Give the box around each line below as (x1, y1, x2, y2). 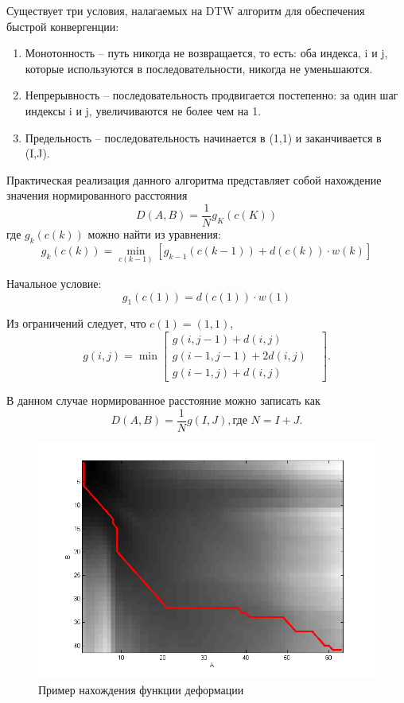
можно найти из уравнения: (87, 226, 221, 242)
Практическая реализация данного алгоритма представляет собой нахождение (6, 171, 382, 188)
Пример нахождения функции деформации (38, 681, 244, 697)
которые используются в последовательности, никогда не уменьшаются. (25, 60, 373, 76)
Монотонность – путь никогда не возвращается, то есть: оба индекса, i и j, (25, 45, 388, 61)
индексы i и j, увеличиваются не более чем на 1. (25, 102, 262, 118)
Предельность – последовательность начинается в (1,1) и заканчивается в (25, 129, 382, 146)
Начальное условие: (6, 275, 102, 292)
